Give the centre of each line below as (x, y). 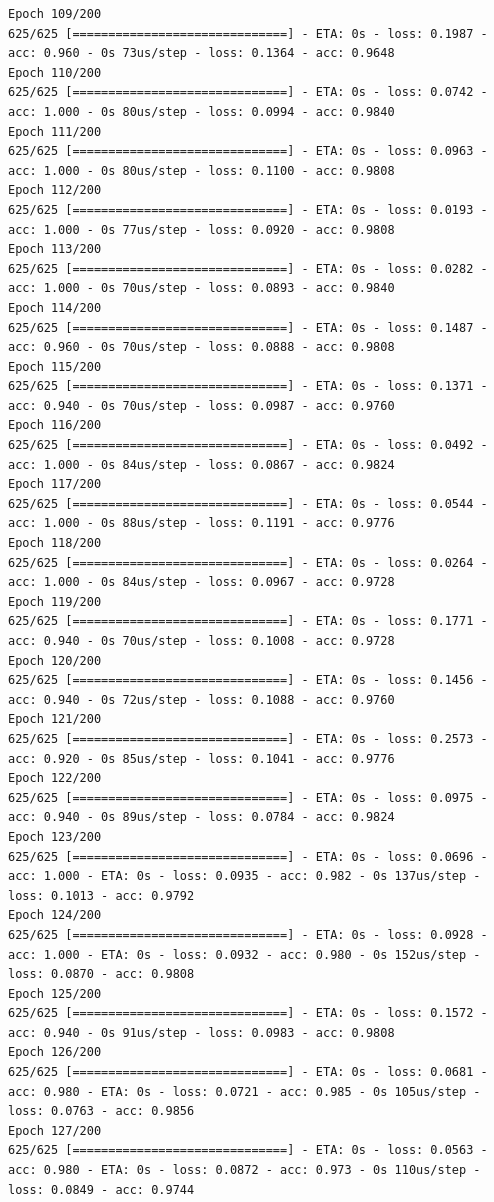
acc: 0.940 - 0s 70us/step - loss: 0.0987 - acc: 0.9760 (201, 405)
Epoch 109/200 (55, 14)
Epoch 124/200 (55, 915)
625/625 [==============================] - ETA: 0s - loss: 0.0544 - (248, 503)
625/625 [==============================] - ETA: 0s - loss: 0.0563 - (248, 1150)
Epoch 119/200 (55, 601)
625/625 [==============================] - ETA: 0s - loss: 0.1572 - (248, 1013)
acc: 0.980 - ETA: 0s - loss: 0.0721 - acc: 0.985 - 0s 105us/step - (244, 1091)
